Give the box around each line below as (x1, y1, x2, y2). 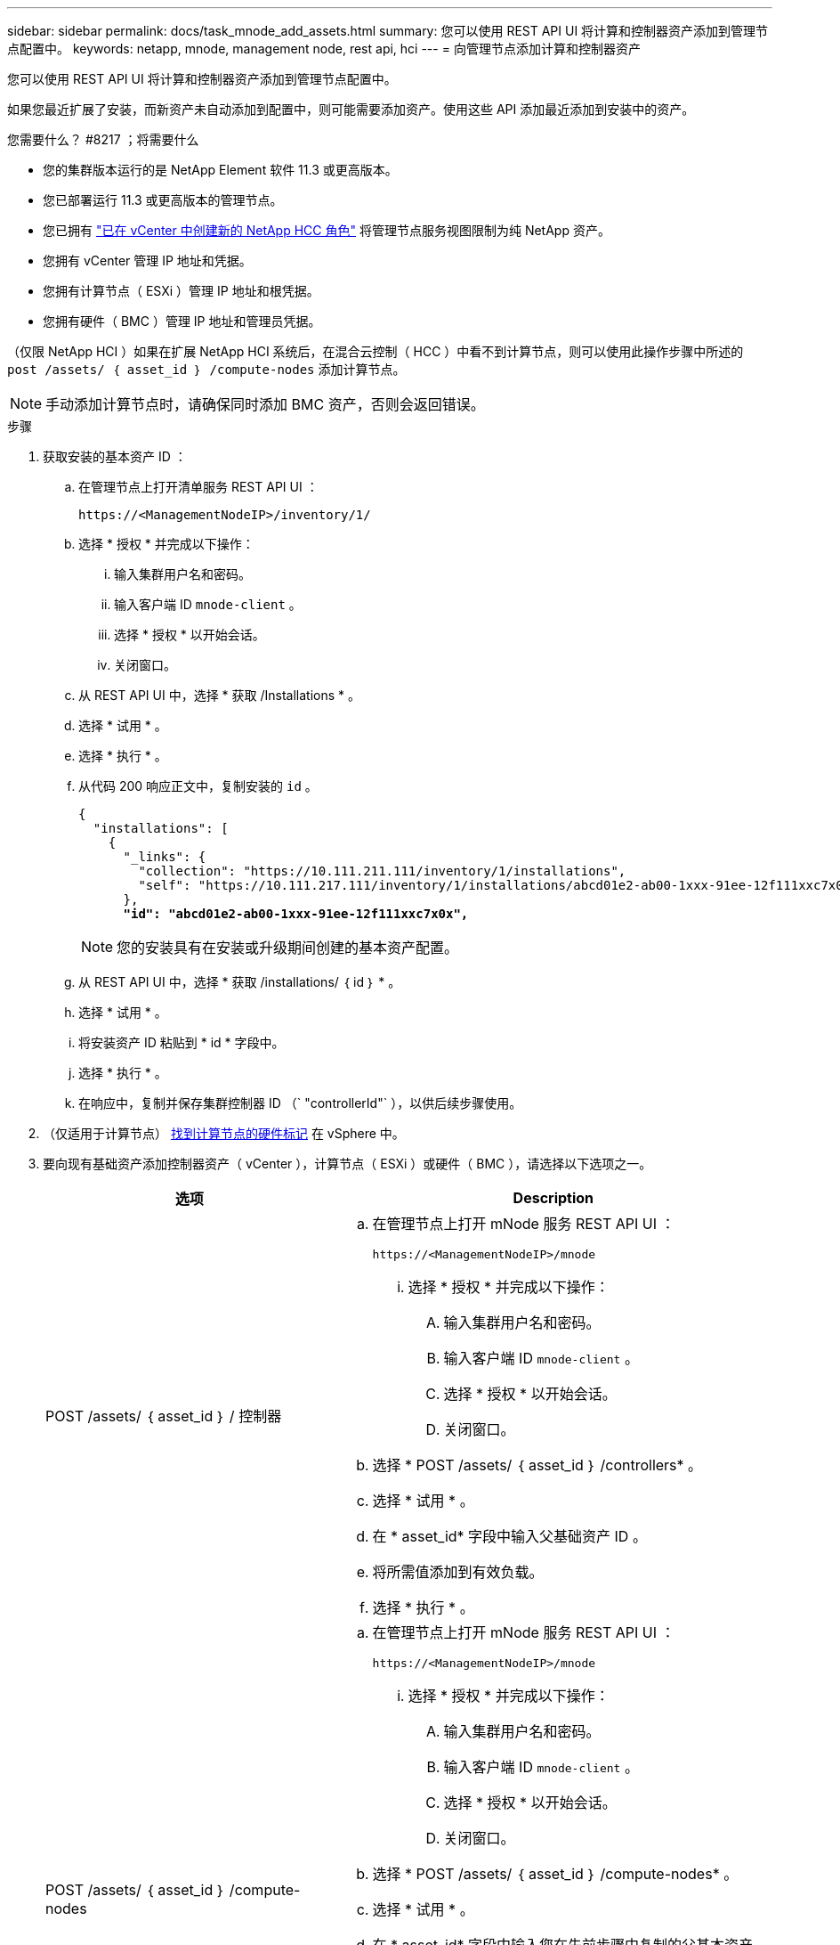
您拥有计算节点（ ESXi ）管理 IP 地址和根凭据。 (43, 283, 319, 298)
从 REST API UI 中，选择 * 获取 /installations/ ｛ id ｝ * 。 (78, 974, 401, 989)
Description (513, 1189, 594, 1207)
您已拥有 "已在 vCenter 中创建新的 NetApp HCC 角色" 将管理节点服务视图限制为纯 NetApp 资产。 (43, 223, 610, 238)
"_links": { (123, 850, 206, 864)
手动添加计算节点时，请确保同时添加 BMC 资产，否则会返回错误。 (45, 395, 485, 413)
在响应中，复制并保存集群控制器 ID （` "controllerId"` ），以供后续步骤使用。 (78, 1095, 522, 1111)
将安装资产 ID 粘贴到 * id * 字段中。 (78, 1035, 285, 1050)
